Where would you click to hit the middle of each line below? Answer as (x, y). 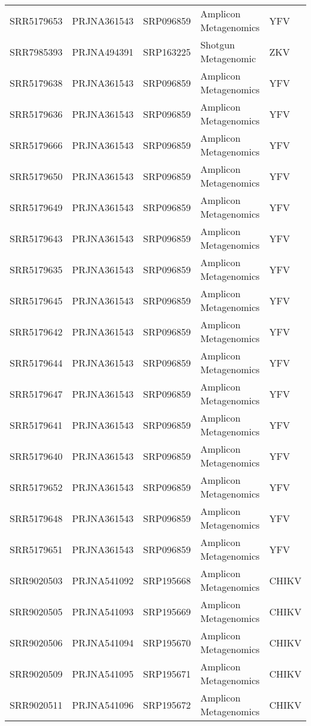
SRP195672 (167, 704)
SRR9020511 (36, 704)
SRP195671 (167, 673)
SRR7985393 (36, 51)
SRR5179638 (36, 83)
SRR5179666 (36, 145)
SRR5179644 (36, 362)
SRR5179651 (36, 549)
